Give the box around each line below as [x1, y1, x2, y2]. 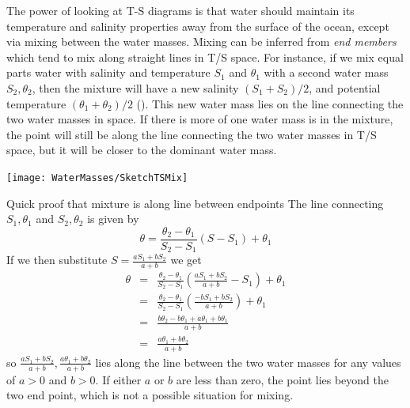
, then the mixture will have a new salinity [32, 79, 239, 96]
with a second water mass [264, 64, 389, 81]
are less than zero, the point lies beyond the [176, 371, 389, 387]
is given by [87, 210, 139, 227]
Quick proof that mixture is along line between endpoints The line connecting [6, 195, 384, 211]
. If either [95, 371, 142, 387]
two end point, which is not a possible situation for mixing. [6, 387, 294, 403]
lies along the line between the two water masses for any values [95, 353, 401, 370]
